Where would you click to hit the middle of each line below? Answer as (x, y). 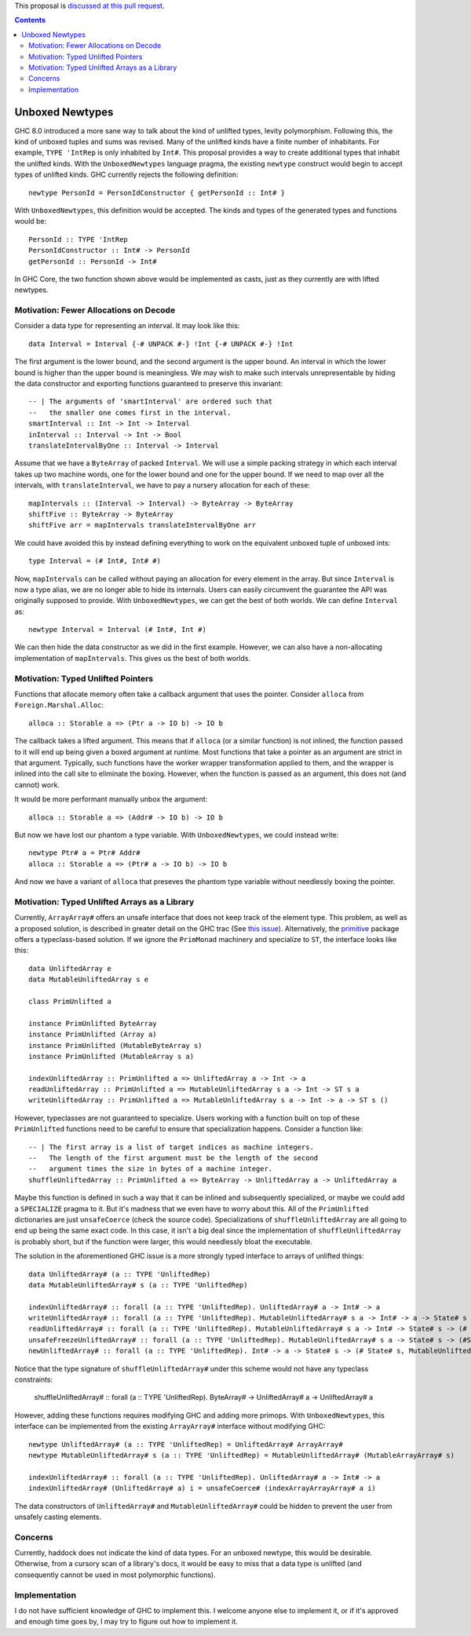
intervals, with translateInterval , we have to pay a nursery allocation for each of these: (162, 485)
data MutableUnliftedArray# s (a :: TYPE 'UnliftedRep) (138, 1285)
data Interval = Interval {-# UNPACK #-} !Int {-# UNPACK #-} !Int (161, 344)
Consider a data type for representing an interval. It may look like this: (127, 326)
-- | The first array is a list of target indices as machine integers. (171, 1147)
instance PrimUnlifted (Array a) (93, 1035)
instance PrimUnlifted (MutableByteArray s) (116, 1045)
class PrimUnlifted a (70, 1001)
